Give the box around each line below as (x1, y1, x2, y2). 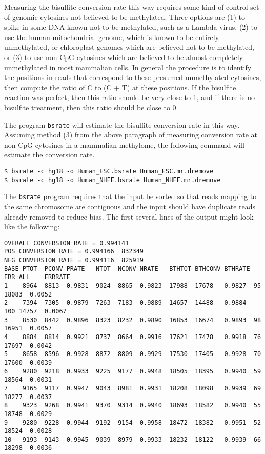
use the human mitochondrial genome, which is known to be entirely (4, 31, 219, 42)
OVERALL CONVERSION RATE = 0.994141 (4, 239, 129, 247)
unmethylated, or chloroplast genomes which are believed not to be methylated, (4, 42, 254, 52)
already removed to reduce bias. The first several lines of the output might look (4, 211, 254, 222)
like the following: (4, 221, 60, 232)
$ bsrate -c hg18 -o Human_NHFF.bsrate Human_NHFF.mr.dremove (4, 176, 221, 184)
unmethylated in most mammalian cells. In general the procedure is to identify (4, 62, 252, 72)
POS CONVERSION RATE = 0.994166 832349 (4, 248, 144, 255)
